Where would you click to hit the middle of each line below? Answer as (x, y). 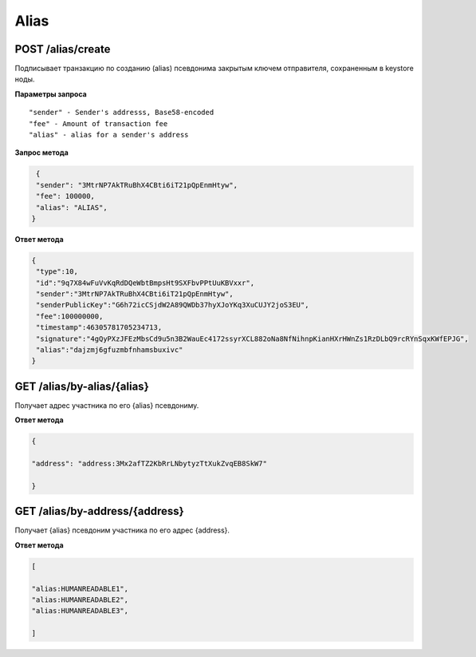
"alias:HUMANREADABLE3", (80, 611)
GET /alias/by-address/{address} (100, 511)
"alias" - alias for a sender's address (109, 135)
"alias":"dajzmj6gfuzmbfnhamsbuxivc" (110, 350)
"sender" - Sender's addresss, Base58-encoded (122, 113)
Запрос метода (42, 152)
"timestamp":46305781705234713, (99, 328)
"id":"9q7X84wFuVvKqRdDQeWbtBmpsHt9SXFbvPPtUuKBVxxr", (146, 283)
